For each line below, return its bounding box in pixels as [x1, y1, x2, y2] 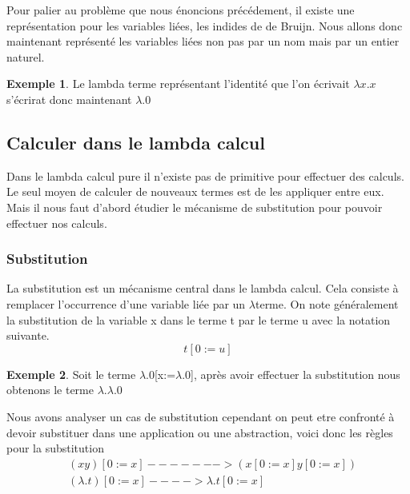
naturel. [6, 48, 45, 65]
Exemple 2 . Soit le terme [6, 365, 136, 382]
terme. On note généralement [255, 295, 399, 312]
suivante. [6, 327, 50, 344]
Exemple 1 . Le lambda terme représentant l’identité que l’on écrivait [6, 75, 350, 92]
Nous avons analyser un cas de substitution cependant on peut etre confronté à [6, 408, 395, 424]
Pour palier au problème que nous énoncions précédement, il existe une [6, 2, 355, 18]
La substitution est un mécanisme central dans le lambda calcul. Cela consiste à [6, 280, 399, 297]
